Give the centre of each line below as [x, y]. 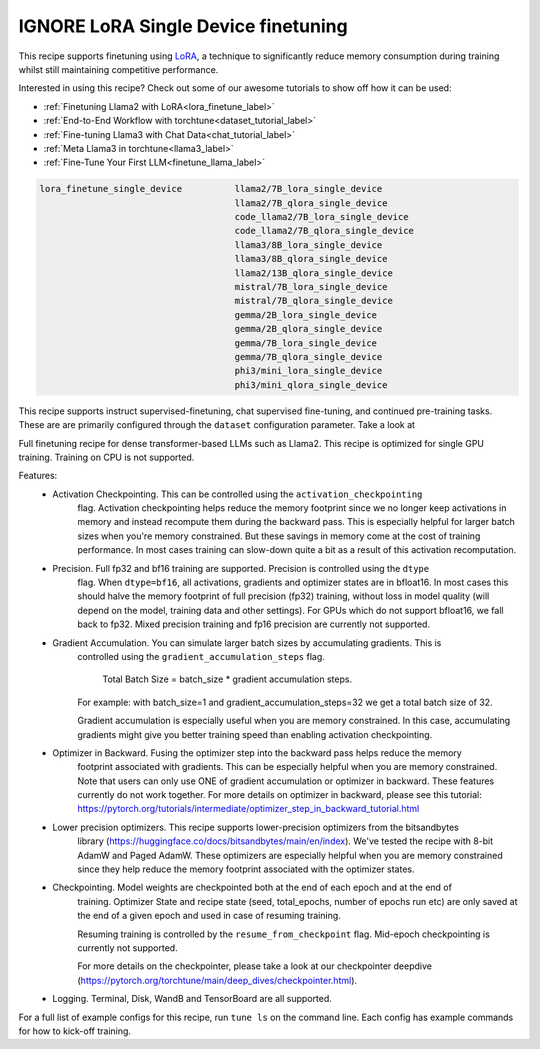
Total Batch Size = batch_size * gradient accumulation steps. [227, 679]
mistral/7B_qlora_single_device [314, 301]
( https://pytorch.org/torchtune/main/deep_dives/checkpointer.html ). [217, 980]
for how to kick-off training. [75, 1031]
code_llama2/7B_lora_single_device [321, 217]
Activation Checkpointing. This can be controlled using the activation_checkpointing [237, 494]
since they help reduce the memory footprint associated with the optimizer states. [246, 869]
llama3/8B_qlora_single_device [311, 259]
